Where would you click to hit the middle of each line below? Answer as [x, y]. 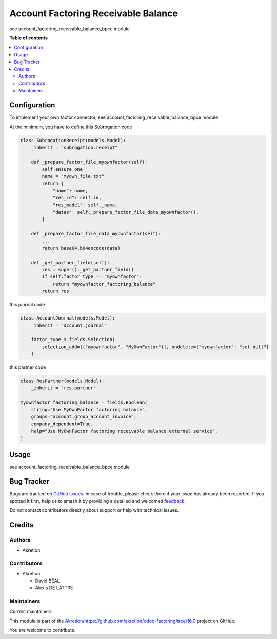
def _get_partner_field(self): [70, 262]
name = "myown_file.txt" [73, 176]
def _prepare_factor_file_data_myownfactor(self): [96, 234]
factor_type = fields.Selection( [73, 340]
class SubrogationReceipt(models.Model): [73, 140]
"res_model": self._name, [85, 205]
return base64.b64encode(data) [81, 248]
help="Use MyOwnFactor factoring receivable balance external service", [124, 431]
